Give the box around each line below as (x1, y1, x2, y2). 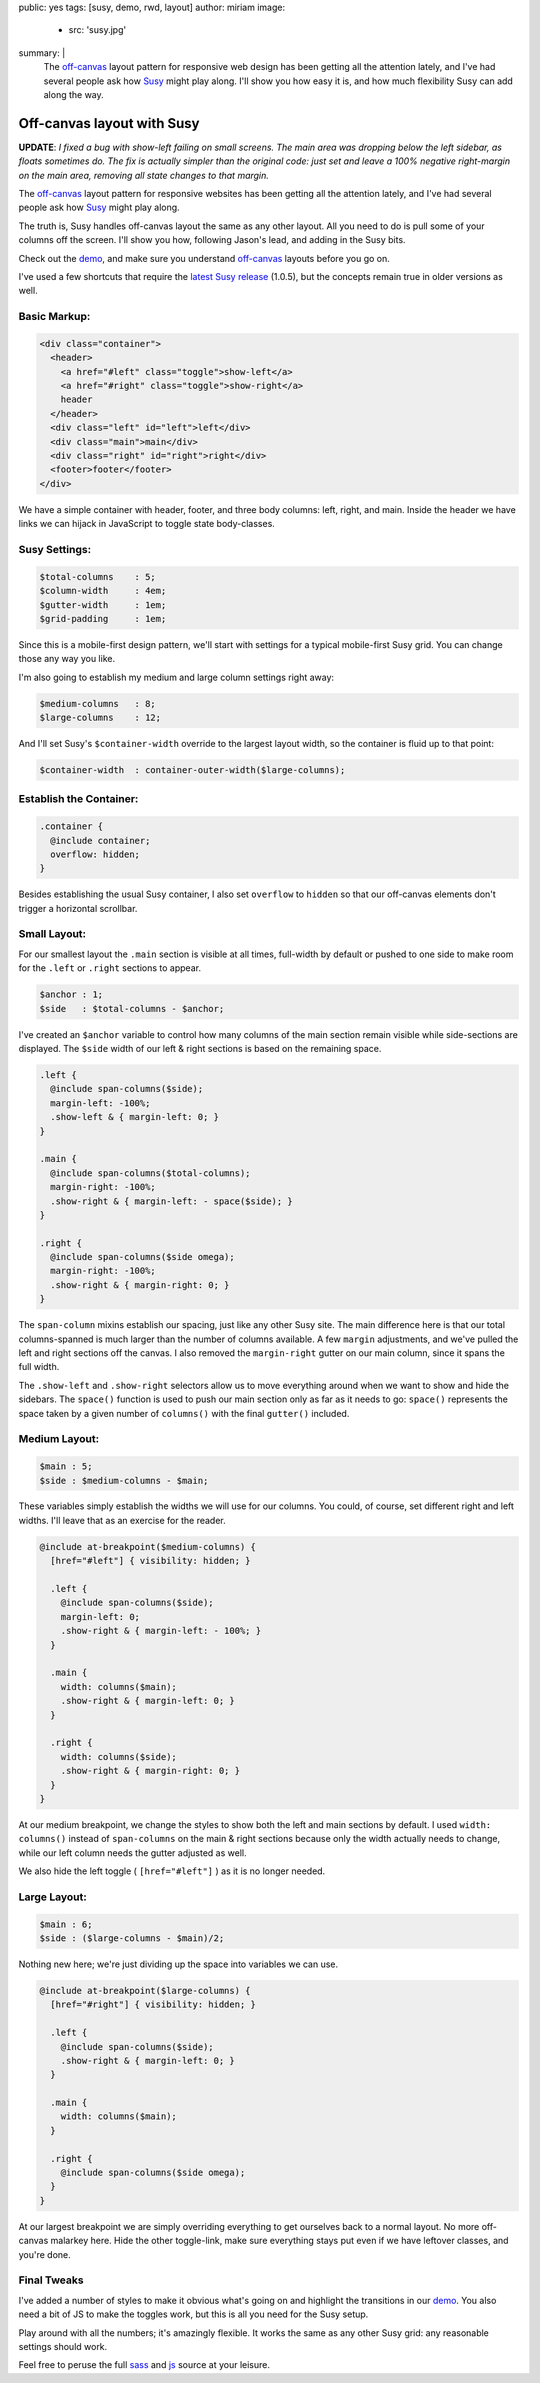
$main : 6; (39, 1918, 93, 1930)
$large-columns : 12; (39, 712, 162, 724)
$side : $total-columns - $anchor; (39, 1003, 225, 1014)
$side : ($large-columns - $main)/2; (39, 1932, 225, 1944)
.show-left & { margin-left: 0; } (50, 1111, 220, 1123)
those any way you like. (18, 653, 115, 665)
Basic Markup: (18, 310, 91, 324)
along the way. (43, 88, 104, 100)
